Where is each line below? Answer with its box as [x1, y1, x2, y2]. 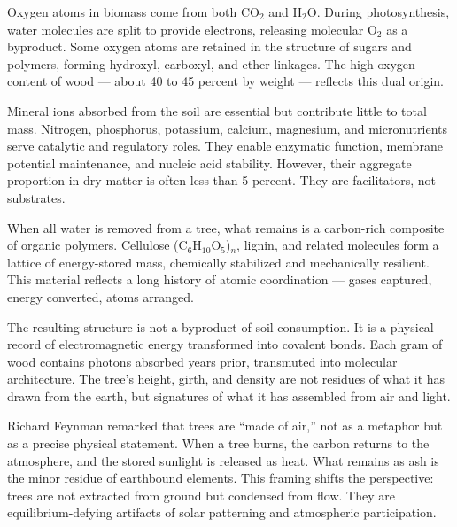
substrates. [7, 188, 66, 206]
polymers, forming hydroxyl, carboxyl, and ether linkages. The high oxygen [7, 54, 415, 73]
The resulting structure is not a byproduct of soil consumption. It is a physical [7, 317, 434, 336]
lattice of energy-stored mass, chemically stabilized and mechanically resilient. [7, 252, 430, 271]
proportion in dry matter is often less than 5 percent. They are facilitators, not [7, 171, 436, 190]
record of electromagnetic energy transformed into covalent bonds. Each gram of [7, 335, 443, 353]
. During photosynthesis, [316, 3, 450, 20]
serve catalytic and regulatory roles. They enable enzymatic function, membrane [7, 136, 443, 155]
